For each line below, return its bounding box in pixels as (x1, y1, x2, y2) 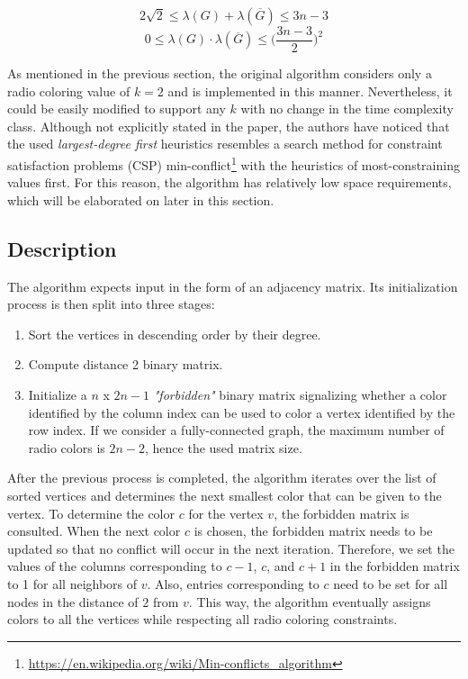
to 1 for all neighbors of (7, 574, 138, 593)
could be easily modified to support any (7, 99, 226, 118)
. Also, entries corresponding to (147, 574, 319, 593)
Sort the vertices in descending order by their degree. (28, 324, 321, 343)
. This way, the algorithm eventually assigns (188, 592, 431, 611)
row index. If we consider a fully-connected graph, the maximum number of (28, 421, 445, 439)
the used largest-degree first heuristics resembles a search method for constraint (7, 134, 443, 153)
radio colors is (28, 438, 105, 457)
